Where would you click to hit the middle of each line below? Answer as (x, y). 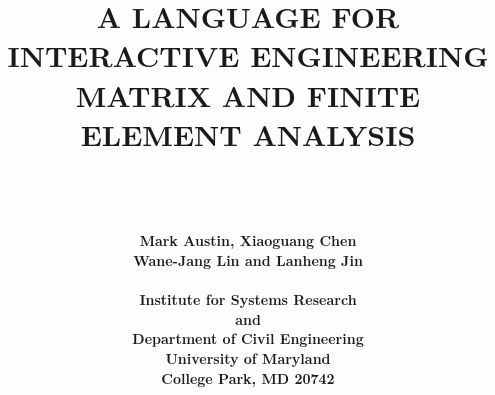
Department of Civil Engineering (248, 338)
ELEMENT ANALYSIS (248, 133)
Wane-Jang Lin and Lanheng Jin (248, 260)
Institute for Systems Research (248, 299)
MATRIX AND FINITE (248, 94)
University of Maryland (248, 358)
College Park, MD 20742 (248, 377)
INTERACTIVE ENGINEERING (248, 55)
